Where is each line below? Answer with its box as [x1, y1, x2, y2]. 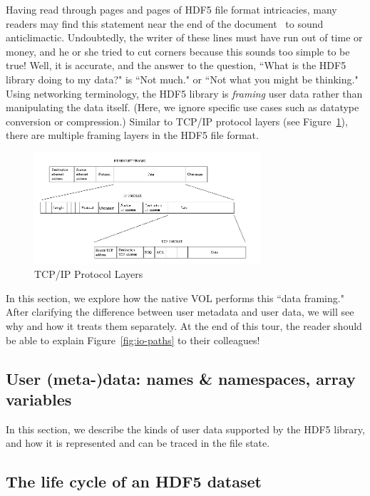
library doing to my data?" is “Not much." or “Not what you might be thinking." [6, 71, 359, 86]
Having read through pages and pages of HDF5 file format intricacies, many [6, 2, 337, 16]
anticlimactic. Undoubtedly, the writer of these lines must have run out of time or [6, 30, 363, 45]
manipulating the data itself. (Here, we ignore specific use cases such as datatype [6, 100, 359, 115]
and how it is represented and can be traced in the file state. [6, 435, 270, 450]
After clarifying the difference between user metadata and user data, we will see [6, 304, 354, 319]
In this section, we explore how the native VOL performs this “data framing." [6, 290, 344, 305]
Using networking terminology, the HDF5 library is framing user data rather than [6, 86, 363, 100]
